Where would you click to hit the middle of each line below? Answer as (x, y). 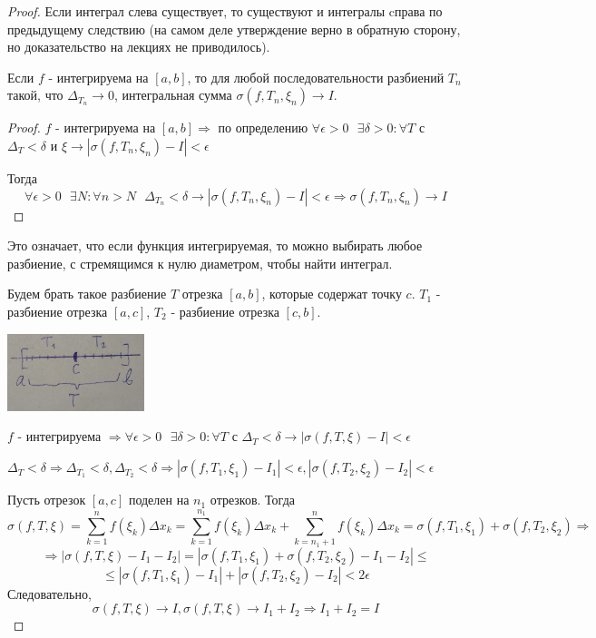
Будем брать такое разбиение (87, 294)
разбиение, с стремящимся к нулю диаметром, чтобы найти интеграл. (200, 263)
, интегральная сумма (173, 95)
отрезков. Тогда (252, 500)
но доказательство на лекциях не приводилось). (139, 47)
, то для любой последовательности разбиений (316, 77)
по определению (263, 128)
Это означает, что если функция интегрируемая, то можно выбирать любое (215, 245)
